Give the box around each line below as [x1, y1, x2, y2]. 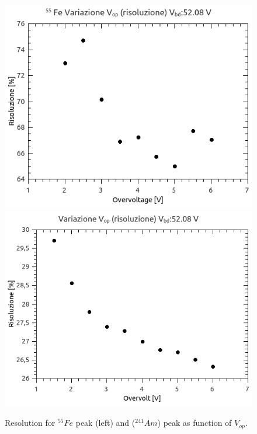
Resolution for [5, 416, 55, 429]
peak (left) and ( [75, 416, 136, 429]
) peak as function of [157, 416, 232, 429]
